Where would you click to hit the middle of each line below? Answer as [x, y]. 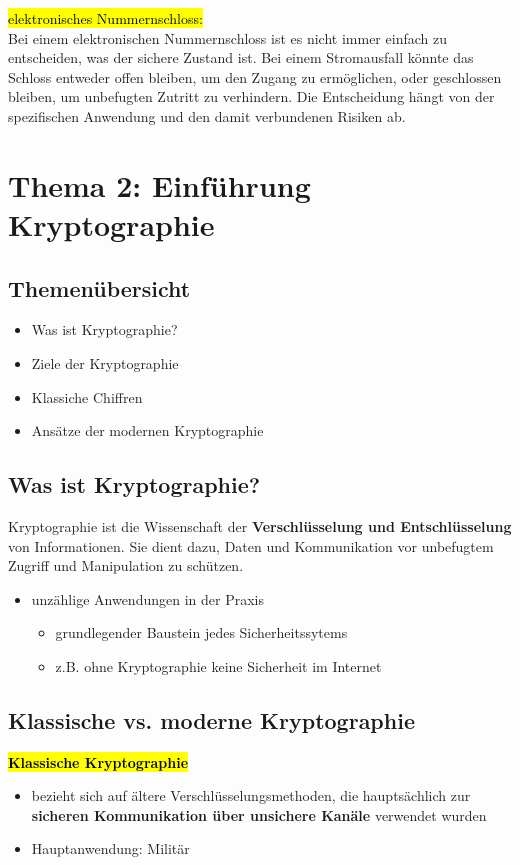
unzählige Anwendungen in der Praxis [147, 598]
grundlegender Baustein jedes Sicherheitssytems [201, 632]
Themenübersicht [99, 287]
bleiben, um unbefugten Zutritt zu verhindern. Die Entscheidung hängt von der [251, 96]
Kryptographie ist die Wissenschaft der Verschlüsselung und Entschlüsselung [260, 525]
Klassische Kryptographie [98, 761]
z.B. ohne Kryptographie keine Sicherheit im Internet [218, 665]
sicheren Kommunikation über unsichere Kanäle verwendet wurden [259, 814]
